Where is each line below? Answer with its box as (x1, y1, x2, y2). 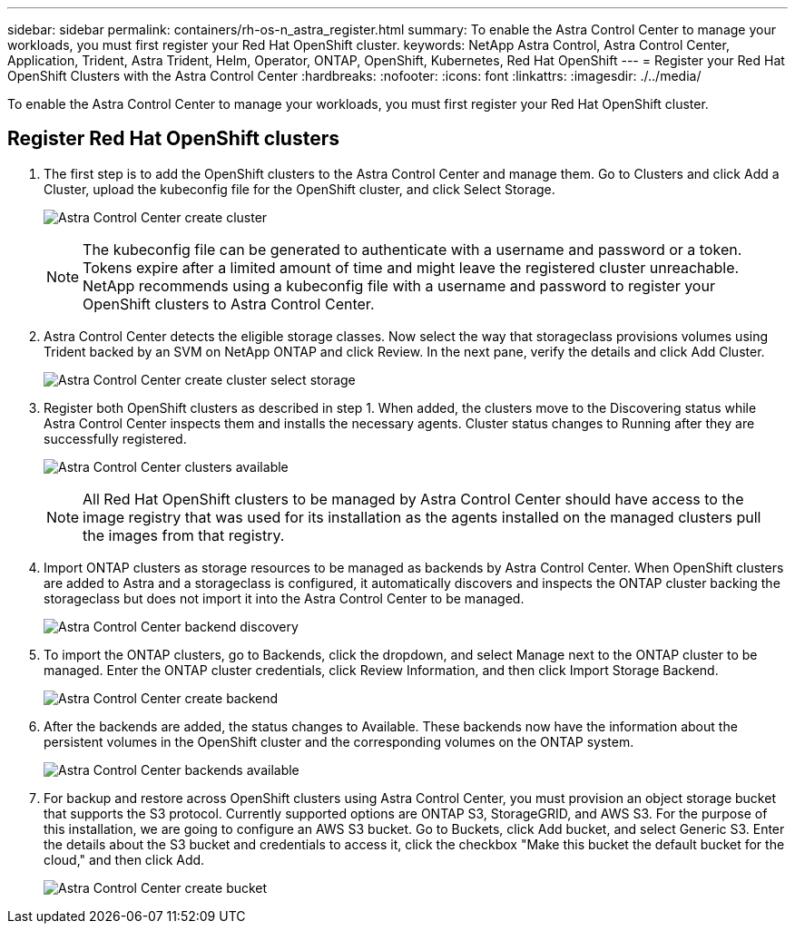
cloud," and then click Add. (44, 851, 205, 867)
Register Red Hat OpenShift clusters (7, 127, 339, 151)
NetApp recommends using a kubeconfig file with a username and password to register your (83, 276, 715, 295)
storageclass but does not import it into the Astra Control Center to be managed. (44, 590, 525, 606)
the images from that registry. (83, 525, 285, 544)
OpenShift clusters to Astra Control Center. (83, 294, 375, 313)
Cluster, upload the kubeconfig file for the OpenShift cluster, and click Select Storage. (44, 181, 555, 197)
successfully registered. (44, 430, 187, 446)
